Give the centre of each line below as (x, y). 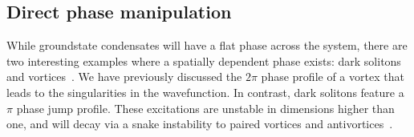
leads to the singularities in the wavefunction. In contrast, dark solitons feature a (205, 92)
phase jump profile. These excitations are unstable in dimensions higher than (205, 108)
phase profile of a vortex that (333, 77)
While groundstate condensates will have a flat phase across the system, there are (207, 45)
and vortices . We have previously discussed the (124, 77)
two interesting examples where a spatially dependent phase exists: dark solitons (204, 60)
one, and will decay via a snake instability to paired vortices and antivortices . (200, 124)
